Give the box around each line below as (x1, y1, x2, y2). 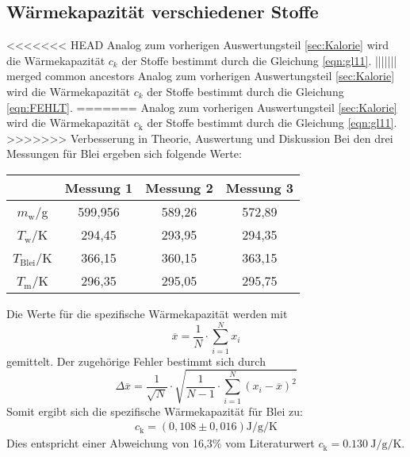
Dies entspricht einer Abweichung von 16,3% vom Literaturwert (6, 435, 315, 451)
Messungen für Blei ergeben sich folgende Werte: (6, 145, 242, 162)
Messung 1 (64, 178, 133, 197)
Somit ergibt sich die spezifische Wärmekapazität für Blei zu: (6, 402, 303, 419)
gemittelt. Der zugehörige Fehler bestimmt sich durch (6, 352, 266, 369)
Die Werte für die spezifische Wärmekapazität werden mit (6, 305, 288, 321)
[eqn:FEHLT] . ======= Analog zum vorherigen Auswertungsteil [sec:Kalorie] (6, 98, 397, 115)
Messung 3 (225, 178, 294, 197)
